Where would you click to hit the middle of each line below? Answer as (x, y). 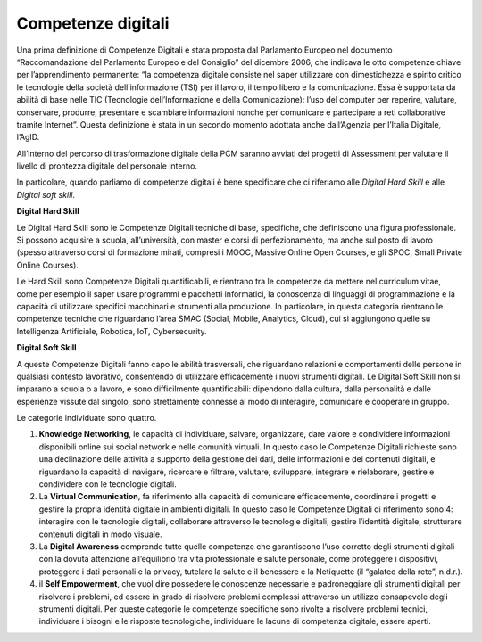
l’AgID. (28, 137)
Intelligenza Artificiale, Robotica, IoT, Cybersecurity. (112, 331)
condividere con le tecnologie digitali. (108, 484)
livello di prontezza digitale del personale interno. (107, 166)
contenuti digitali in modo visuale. (100, 534)
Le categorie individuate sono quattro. (87, 418)
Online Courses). (48, 265)
